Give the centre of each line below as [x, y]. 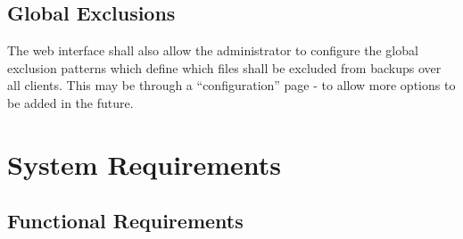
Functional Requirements [125, 221]
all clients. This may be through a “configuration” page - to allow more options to [231, 85]
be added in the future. [70, 102]
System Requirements [144, 164]
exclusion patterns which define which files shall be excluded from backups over [224, 67]
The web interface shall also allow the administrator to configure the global [213, 50]
